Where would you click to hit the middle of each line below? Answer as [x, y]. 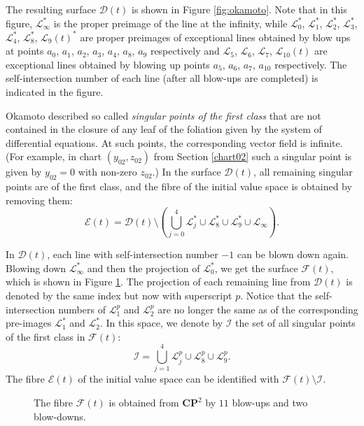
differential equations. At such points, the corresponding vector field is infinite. [174, 142]
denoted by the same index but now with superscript [119, 295]
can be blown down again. [293, 254]
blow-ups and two [270, 403]
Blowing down [36, 268]
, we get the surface [256, 268]
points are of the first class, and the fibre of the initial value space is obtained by [179, 186]
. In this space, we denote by [161, 323]
